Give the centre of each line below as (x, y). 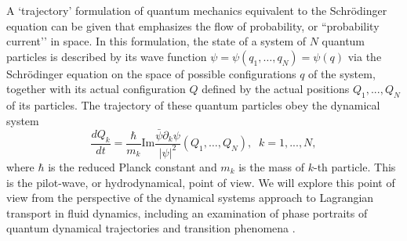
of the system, (342, 73)
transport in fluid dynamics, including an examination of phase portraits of (187, 212)
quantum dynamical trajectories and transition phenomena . (151, 228)
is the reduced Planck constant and (133, 166)
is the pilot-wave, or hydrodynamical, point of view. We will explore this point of (201, 182)
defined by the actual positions (276, 89)
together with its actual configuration (96, 89)
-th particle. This (354, 166)
